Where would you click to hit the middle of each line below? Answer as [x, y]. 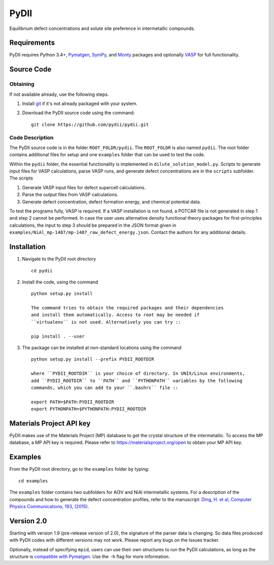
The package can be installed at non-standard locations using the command [102, 348]
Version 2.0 [28, 521]
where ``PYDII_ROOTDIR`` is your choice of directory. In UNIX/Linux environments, [138, 374]
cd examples [33, 481]
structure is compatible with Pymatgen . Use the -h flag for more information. [90, 556]
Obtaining [22, 84]
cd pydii [42, 271]
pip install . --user [58, 336]
